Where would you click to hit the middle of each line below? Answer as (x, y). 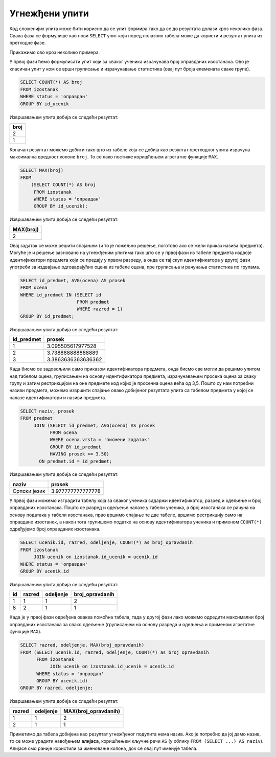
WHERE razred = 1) (100, 309)
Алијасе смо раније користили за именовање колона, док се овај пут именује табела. (103, 748)
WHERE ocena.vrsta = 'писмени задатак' (100, 440)
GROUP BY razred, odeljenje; (57, 688)
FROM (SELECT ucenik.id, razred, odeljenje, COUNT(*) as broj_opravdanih (114, 652)
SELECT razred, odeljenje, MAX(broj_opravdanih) (82, 645)
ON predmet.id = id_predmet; (76, 461)
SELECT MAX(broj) (42, 170)
